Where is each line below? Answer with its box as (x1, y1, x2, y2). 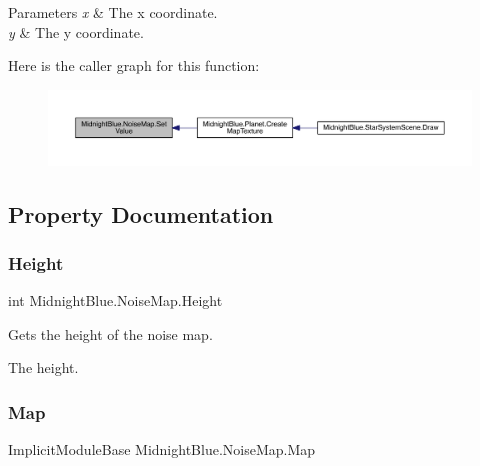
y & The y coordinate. (8, 21, 144, 42)
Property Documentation (8, 198, 274, 229)
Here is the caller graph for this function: (8, 55, 260, 76)
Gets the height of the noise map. (8, 323, 213, 344)
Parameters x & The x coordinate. (8, 2, 218, 22)
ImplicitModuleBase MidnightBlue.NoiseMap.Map (8, 439, 316, 460)
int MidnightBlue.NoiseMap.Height (8, 290, 223, 311)
